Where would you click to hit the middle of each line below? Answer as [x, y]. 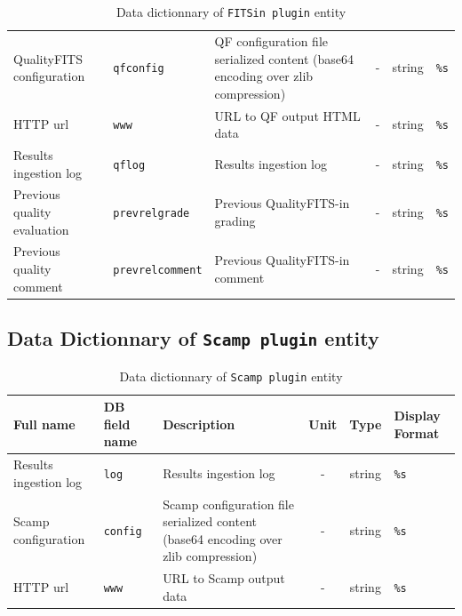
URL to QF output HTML [287, 115]
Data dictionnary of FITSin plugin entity [231, 12]
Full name [44, 424]
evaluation [41, 229]
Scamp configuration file [228, 504]
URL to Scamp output [224, 578]
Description [199, 424]
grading [235, 220]
